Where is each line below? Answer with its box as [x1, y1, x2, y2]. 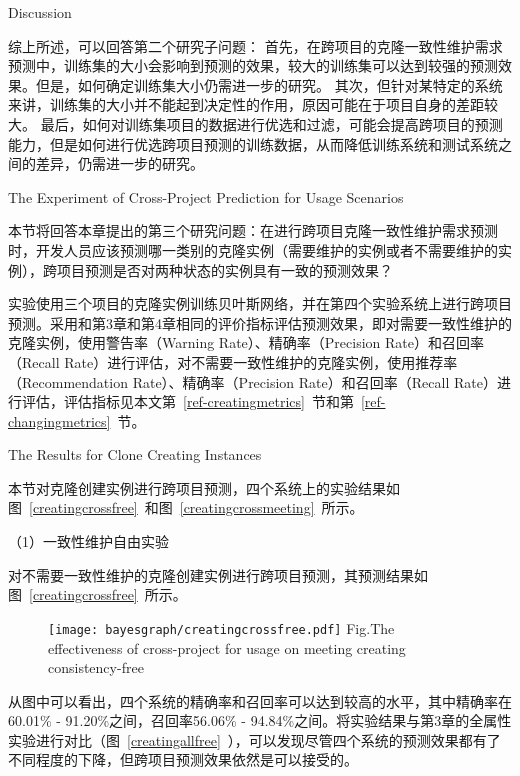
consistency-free [48, 657, 144, 678]
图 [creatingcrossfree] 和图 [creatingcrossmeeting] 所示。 [8, 497, 364, 518]
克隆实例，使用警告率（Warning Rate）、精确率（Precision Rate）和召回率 [8, 332, 484, 353]
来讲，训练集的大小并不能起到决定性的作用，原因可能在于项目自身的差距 [8, 94, 484, 115]
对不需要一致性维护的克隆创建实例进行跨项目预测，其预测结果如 [8, 564, 428, 585]
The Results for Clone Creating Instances [8, 444, 262, 465]
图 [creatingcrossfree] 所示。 [8, 584, 187, 605]
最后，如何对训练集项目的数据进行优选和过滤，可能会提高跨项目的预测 [40, 113, 503, 134]
